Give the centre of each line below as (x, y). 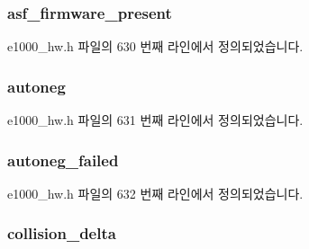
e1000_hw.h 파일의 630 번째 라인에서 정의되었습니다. (155, 46)
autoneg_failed (63, 160)
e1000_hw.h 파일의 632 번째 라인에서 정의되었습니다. (155, 193)
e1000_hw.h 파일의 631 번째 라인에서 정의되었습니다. (155, 120)
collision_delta (62, 233)
